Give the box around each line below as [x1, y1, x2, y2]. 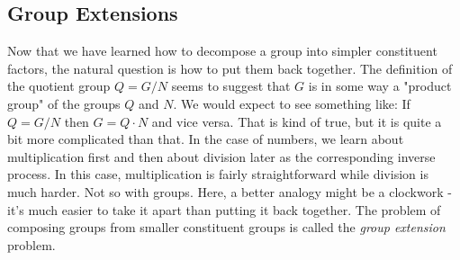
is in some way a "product [308, 76, 452, 95]
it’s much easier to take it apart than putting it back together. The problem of [7, 200, 441, 219]
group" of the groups [7, 94, 121, 112]
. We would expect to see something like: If [173, 94, 410, 112]
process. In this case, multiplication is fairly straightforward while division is [7, 165, 428, 184]
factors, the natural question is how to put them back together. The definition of [7, 58, 453, 77]
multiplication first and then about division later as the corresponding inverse [7, 147, 436, 166]
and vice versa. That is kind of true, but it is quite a [151, 112, 442, 130]
